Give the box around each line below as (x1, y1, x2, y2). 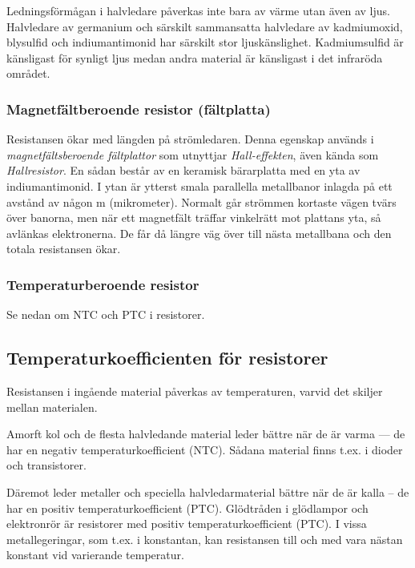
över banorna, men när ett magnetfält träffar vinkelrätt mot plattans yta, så (6, 209, 381, 226)
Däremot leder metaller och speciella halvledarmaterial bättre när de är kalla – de (6, 483, 409, 500)
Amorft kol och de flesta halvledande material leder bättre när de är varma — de (6, 425, 405, 442)
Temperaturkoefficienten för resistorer (6, 345, 328, 370)
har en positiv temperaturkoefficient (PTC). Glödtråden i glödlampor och (6, 499, 369, 516)
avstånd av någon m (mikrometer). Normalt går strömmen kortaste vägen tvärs (6, 193, 397, 210)
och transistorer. (6, 457, 87, 473)
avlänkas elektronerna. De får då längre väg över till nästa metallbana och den (6, 224, 392, 241)
